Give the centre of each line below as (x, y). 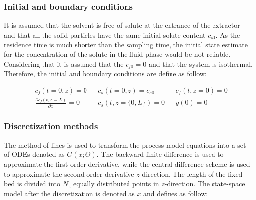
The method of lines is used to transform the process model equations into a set (125, 144)
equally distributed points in (116, 183)
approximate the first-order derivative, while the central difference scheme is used (127, 164)
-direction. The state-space (205, 183)
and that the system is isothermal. (201, 64)
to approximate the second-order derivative (69, 174)
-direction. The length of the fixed (191, 174)
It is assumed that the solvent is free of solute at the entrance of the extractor (122, 25)
